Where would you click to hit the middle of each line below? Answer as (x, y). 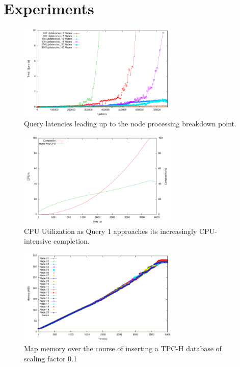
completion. (72, 241)
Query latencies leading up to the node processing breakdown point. (130, 123)
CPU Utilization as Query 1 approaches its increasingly (111, 231)
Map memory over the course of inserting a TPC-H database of (123, 348)
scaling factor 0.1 (50, 358)
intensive (38, 241)
